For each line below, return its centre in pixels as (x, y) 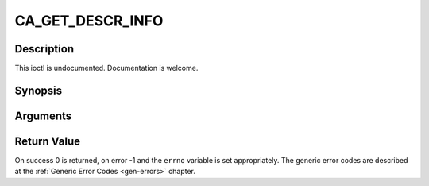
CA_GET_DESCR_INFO (89, 21)
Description (44, 49)
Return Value (48, 141)
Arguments (43, 116)
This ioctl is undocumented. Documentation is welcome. (106, 68)
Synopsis (39, 90)
